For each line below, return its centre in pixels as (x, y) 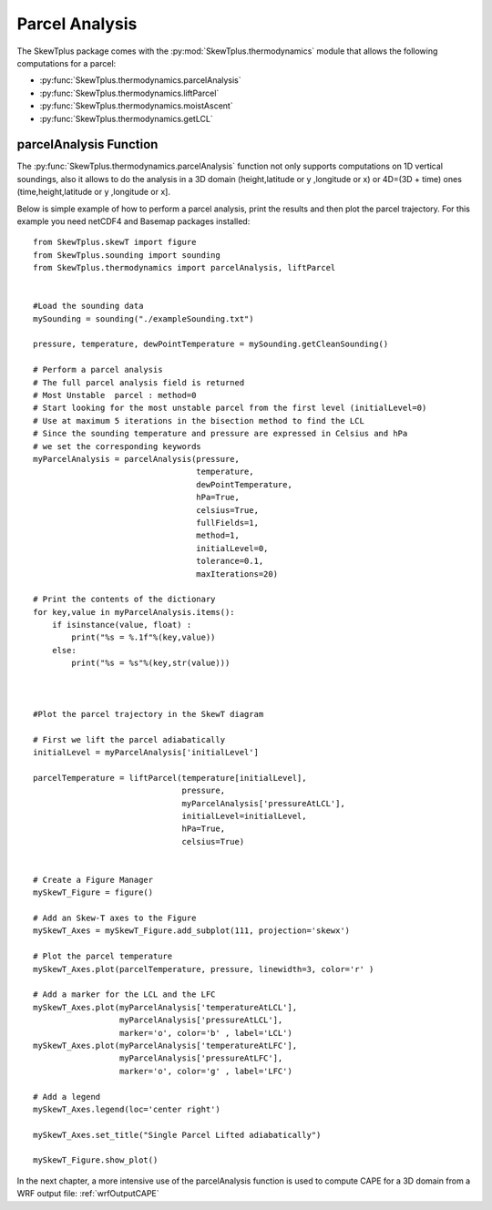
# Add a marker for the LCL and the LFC (124, 995)
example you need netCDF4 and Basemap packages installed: (133, 221)
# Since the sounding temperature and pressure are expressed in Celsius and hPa (220, 434)
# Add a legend (67, 1097)
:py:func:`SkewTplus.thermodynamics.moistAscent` (136, 106)
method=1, (218, 536)
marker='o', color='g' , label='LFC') (206, 1071)
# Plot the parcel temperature (103, 956)
